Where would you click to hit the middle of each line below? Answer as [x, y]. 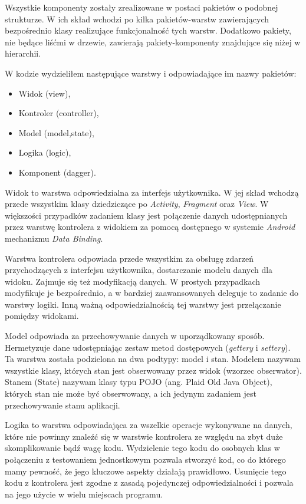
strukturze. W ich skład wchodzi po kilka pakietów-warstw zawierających [137, 19]
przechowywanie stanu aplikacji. [62, 405]
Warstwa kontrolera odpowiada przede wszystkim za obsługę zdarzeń [129, 258]
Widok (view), [45, 93]
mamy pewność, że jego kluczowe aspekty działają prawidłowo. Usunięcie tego [146, 471]
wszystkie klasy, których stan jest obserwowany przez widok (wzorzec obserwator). [153, 370]
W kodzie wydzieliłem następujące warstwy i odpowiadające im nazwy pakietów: [151, 73]
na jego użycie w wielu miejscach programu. [84, 494]
